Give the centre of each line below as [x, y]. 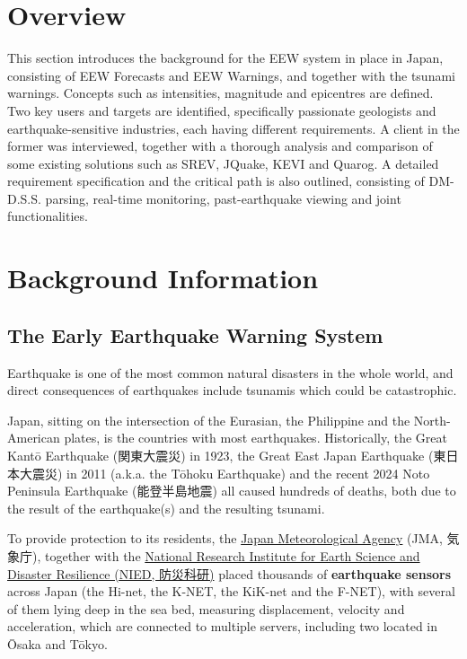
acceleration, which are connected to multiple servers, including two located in [223, 626]
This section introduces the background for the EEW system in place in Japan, [225, 58]
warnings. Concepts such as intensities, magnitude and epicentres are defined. [220, 93]
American [34, 438]
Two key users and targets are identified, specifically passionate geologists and [222, 110]
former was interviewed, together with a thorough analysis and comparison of [220, 146]
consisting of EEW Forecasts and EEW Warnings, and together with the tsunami [231, 75]
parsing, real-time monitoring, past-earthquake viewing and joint [223, 198]
